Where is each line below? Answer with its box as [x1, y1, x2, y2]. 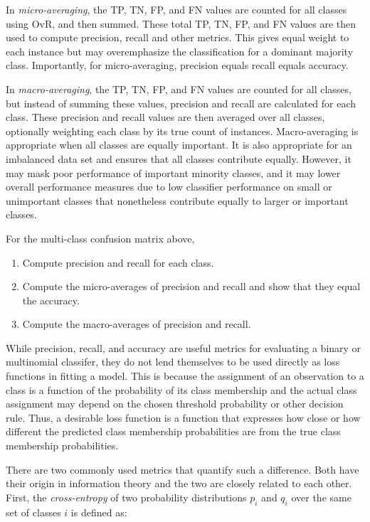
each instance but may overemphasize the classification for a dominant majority [6, 43, 354, 58]
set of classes [6, 504, 61, 519]
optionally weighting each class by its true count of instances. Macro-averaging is [6, 123, 359, 138]
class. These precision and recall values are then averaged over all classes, [6, 110, 325, 124]
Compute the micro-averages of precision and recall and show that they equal [22, 279, 361, 294]
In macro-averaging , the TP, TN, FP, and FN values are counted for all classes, [6, 81, 351, 96]
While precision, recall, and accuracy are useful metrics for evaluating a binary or [6, 340, 361, 355]
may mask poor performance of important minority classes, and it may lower [6, 165, 341, 180]
